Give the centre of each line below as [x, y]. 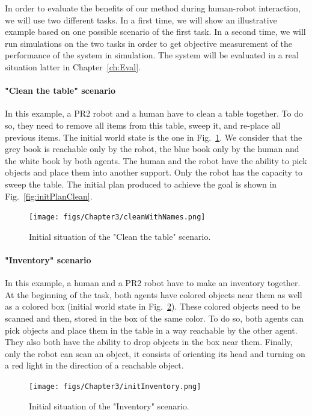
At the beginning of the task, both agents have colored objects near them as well [154, 294]
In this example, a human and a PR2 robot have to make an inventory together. [153, 283]
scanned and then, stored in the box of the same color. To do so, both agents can [154, 318]
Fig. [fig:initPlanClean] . [49, 196]
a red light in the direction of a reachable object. [94, 365]
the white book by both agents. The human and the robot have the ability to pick [156, 160]
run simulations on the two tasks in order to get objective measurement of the [149, 43]
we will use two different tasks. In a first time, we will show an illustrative [141, 20]
